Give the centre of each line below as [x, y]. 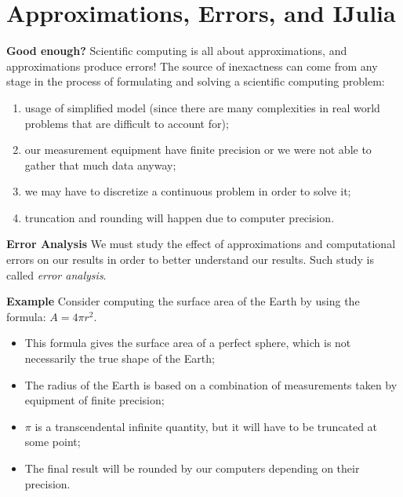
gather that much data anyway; [100, 164]
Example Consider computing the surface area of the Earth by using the [183, 301]
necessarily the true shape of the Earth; [120, 358]
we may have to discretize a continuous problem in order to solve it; [188, 191]
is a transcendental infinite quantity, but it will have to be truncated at [206, 426]
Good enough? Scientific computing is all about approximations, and [177, 51]
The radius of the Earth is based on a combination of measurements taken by [211, 384]
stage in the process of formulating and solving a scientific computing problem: [196, 81]
